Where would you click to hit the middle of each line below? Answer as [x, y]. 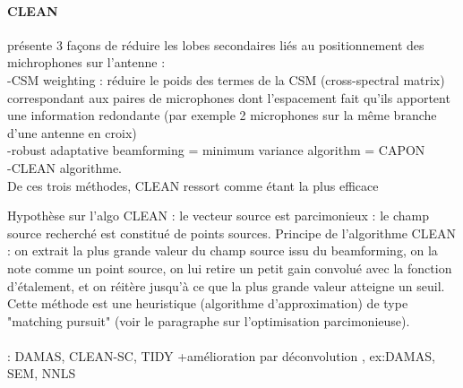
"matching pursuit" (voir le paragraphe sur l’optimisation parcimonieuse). [209, 320]
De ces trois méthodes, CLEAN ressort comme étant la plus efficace [193, 185]
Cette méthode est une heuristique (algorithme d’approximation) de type [208, 303]
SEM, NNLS [42, 373]
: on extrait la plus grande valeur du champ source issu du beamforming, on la [223, 250]
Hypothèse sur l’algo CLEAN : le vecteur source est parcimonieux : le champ [218, 216]
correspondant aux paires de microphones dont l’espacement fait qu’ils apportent [229, 97]
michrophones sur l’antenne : [86, 62]
